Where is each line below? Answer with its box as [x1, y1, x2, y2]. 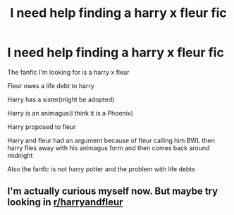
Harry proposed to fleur [7, 122, 76, 131]
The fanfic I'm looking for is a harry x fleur [7, 68, 130, 76]
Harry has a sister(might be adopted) [7, 95, 115, 104]
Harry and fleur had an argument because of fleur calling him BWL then [7, 136, 215, 145]
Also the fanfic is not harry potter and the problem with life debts [7, 164, 195, 173]
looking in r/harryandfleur [7, 196, 123, 209]
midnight [7, 151, 33, 159]
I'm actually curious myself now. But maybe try [7, 185, 218, 197]
